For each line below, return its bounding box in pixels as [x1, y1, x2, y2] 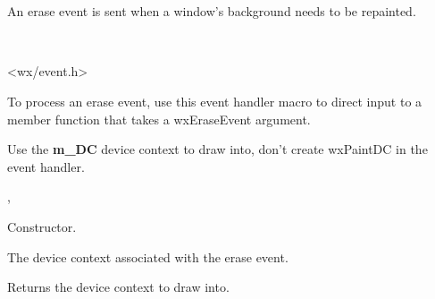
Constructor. [7, 217, 77, 235]
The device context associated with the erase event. [7, 247, 289, 266]
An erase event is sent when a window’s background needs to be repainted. [7, 2, 416, 21]
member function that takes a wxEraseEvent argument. [7, 109, 311, 128]
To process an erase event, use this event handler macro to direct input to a [7, 91, 422, 110]
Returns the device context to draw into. [7, 278, 230, 296]
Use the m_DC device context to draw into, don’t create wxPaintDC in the [7, 140, 428, 158]
